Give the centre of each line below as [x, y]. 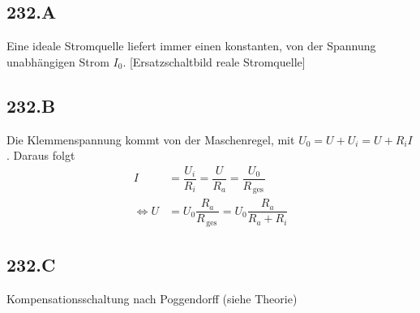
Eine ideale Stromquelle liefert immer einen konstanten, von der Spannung [191, 46]
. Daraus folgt [41, 155]
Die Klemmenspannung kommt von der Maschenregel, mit [151, 139]
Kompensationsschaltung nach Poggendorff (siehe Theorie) [152, 299]
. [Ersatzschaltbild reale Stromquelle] [214, 61]
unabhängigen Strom [58, 61]
